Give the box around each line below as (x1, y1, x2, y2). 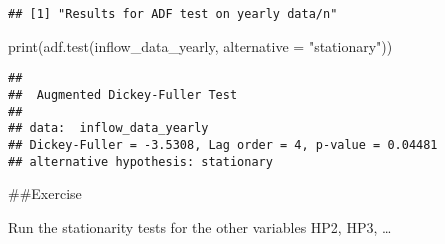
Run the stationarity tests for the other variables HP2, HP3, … (8, 216, 392, 237)
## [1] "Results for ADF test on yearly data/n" (8, 7, 338, 21)
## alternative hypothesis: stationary (8, 154, 273, 169)
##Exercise (8, 183, 82, 204)
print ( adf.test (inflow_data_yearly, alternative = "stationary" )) (8, 35, 393, 56)
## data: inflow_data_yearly (8, 121, 209, 136)
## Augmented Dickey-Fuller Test (8, 87, 238, 102)
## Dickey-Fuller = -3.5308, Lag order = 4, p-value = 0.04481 (8, 137, 438, 152)
